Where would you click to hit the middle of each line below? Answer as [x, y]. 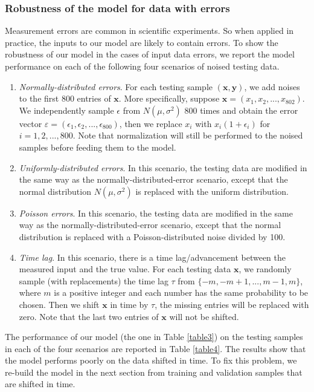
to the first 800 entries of [65, 98]
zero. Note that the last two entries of [89, 316]
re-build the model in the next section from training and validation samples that [154, 372]
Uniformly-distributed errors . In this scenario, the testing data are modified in [163, 167]
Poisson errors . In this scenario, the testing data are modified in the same [156, 213]
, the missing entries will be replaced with [232, 304]
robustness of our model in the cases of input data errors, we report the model [150, 54]
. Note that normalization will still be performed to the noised [188, 135]
